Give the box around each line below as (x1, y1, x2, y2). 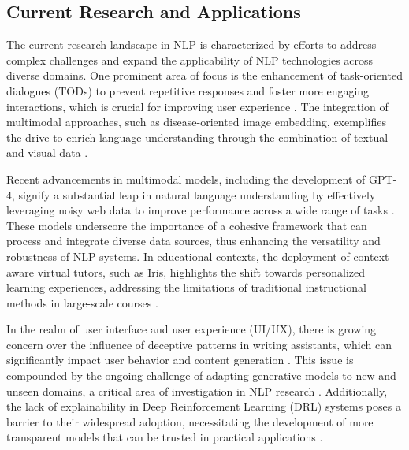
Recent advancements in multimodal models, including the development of (6, 170, 366, 187)
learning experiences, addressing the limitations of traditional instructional (6, 279, 366, 296)
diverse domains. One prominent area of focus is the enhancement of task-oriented (6, 67, 403, 84)
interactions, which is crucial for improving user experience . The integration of (6, 98, 389, 114)
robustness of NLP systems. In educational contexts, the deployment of (6, 247, 350, 264)
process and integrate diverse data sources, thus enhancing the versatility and (6, 232, 381, 249)
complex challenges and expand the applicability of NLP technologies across (6, 51, 374, 68)
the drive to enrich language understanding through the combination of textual (6, 128, 389, 145)
